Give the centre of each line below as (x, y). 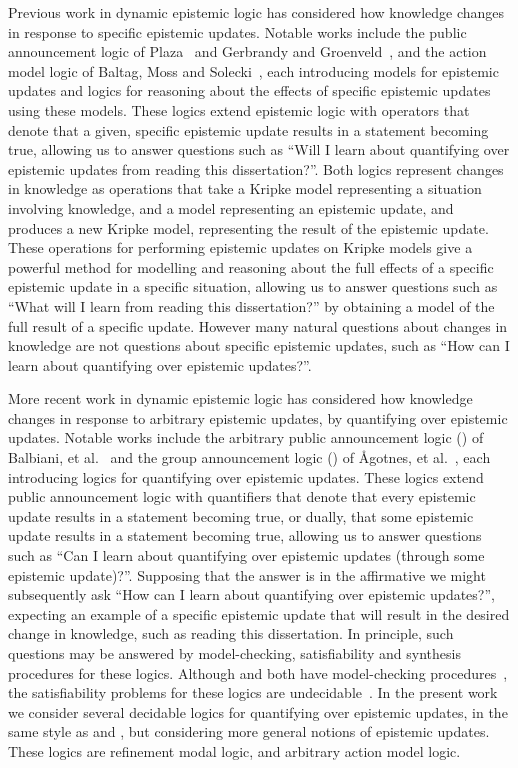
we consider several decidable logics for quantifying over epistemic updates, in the (258, 711)
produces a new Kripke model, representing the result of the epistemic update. (248, 227)
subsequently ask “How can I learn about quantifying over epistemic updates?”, (251, 594)
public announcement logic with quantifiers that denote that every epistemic (242, 496)
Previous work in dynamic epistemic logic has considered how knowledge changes (256, 12)
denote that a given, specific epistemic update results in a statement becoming (248, 129)
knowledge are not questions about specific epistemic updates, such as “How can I (259, 345)
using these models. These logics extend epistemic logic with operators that (239, 109)
